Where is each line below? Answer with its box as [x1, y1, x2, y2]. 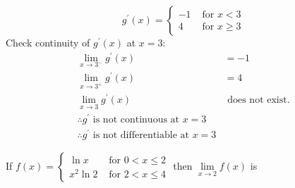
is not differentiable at [92, 130, 190, 141]
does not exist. [227, 94, 290, 105]
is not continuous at [92, 115, 180, 125]
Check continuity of [6, 35, 90, 49]
